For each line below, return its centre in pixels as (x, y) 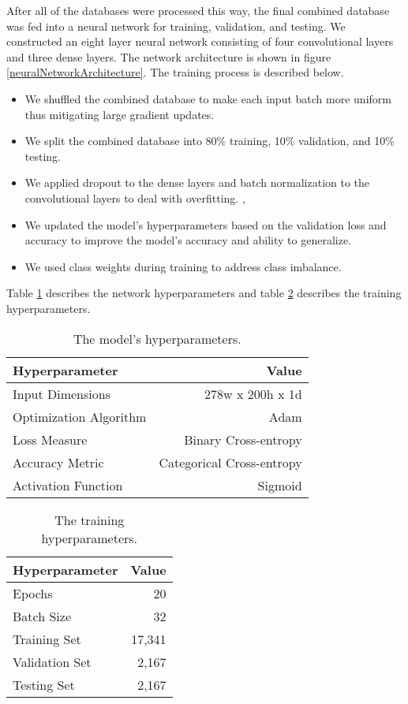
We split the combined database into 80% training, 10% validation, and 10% (210, 141)
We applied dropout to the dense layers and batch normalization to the (197, 183)
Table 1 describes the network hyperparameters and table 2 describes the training (204, 293)
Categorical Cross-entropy (230, 462)
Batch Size (42, 616)
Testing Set (44, 684)
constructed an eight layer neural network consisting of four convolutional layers (200, 41)
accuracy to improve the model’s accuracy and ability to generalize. (188, 240)
